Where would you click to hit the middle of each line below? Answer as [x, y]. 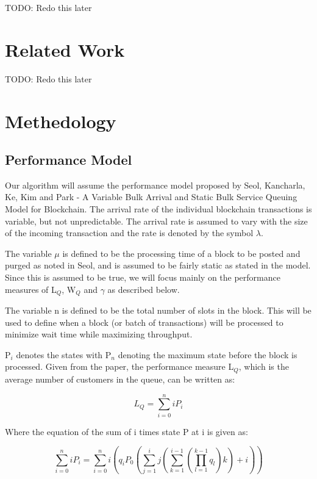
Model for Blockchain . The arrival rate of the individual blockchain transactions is [158, 209]
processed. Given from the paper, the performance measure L [119, 366]
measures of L [31, 289]
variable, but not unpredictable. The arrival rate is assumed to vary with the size [156, 221]
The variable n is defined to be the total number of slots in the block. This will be [158, 310]
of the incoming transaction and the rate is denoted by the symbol [129, 233]
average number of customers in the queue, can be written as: [120, 379]
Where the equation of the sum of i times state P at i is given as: [126, 431]
